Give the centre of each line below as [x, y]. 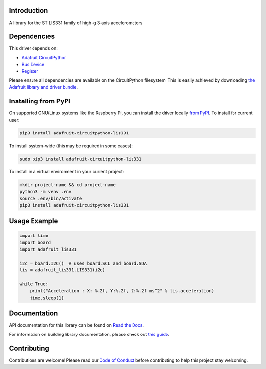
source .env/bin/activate [51, 199]
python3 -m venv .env [46, 191]
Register [30, 71]
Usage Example [33, 221]
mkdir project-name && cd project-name [67, 184]
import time [34, 236]
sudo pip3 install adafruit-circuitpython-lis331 [81, 159]
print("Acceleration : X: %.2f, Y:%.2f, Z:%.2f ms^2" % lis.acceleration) [122, 291]
